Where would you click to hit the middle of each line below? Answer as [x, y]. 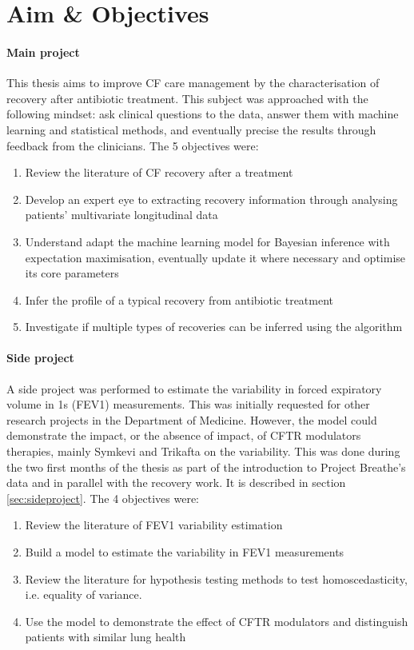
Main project [43, 52]
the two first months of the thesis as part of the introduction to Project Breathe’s [206, 467]
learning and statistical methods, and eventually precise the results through [191, 129]
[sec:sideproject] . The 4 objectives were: [103, 498]
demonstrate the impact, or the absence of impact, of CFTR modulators [184, 435]
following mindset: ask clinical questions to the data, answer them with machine [203, 114]
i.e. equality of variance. [84, 594]
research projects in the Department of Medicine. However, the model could [192, 419]
